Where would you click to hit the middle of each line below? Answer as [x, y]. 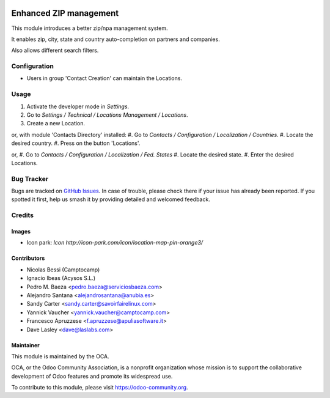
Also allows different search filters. [55, 50]
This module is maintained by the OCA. [60, 356]
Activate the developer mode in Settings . [78, 106]
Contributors [28, 258]
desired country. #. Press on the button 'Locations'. [76, 143]
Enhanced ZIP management [65, 13]
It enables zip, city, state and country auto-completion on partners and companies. [116, 39]
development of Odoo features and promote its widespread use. [92, 376]
